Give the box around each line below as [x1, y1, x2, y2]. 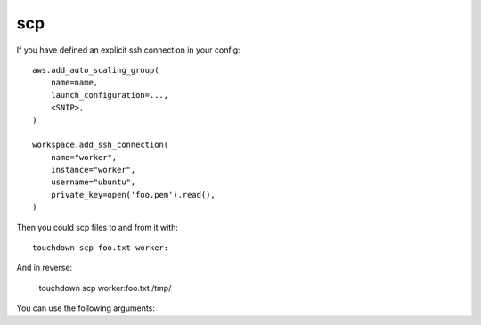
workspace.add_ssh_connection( [32, 140, 169, 150]
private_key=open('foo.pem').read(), [50, 190, 216, 199]
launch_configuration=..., [50, 90, 169, 100]
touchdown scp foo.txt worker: [32, 243, 169, 253]
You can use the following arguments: [16, 303, 156, 313]
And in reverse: [16, 263, 73, 273]
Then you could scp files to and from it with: [16, 222, 178, 232]
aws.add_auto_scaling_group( [32, 65, 159, 75]
